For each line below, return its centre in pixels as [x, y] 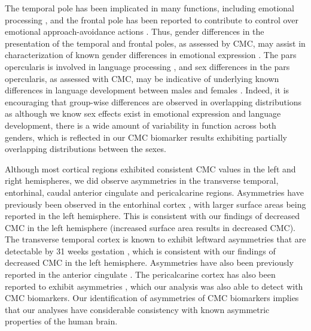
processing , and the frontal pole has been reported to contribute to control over [152, 19]
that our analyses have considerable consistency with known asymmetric [137, 309]
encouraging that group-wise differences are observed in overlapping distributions [153, 101]
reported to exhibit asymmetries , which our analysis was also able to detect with [154, 286]
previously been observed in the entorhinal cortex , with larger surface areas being [155, 204]
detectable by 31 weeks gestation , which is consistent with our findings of [140, 250]
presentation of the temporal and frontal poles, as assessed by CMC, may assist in [155, 43]
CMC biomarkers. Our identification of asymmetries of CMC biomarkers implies [152, 298]
